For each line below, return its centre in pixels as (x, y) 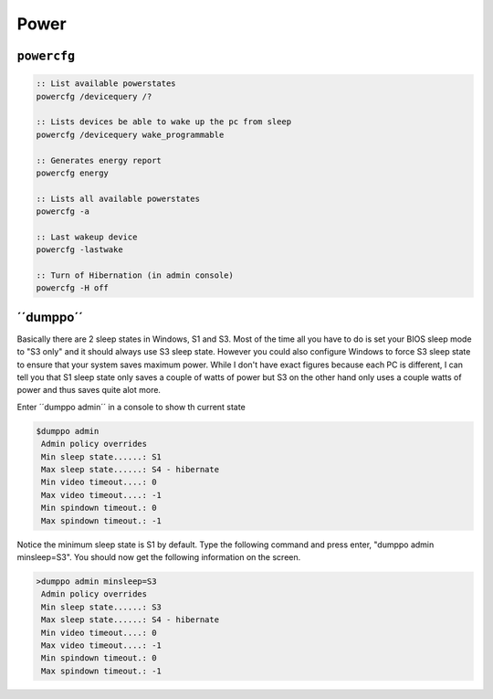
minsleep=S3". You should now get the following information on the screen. (159, 556)
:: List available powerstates (106, 84)
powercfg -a (63, 212)
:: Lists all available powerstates (118, 198)
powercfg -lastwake (79, 250)
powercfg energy (73, 173)
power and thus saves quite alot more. (89, 390)
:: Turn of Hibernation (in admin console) (135, 275)
